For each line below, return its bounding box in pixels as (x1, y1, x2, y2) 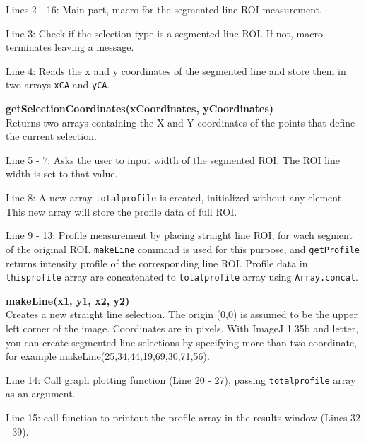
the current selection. (6, 129, 97, 144)
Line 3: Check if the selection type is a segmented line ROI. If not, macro (6, 25, 323, 40)
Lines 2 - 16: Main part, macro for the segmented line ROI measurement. (6, 2, 322, 16)
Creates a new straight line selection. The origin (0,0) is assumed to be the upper (6, 307, 358, 322)
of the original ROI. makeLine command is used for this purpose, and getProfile (6, 241, 360, 256)
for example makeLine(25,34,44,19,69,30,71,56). (6, 349, 210, 363)
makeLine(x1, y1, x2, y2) (6, 293, 130, 308)
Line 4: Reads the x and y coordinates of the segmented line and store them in (6, 63, 346, 78)
